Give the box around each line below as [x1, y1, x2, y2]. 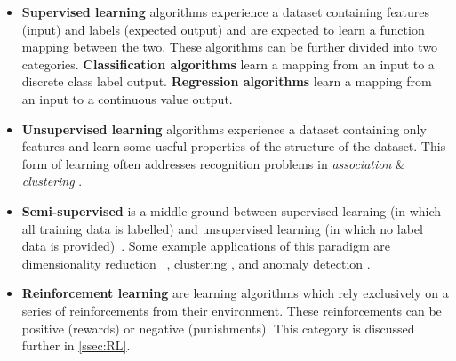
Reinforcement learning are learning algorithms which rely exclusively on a [21, 284, 449, 302]
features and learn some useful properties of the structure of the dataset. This [21, 137, 446, 156]
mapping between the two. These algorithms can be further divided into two [21, 37, 438, 56]
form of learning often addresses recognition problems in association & [21, 154, 405, 172]
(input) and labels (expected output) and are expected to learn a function [21, 20, 425, 38]
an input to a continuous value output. [21, 89, 233, 108]
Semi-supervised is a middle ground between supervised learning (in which [21, 201, 442, 220]
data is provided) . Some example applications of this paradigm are [21, 237, 390, 255]
